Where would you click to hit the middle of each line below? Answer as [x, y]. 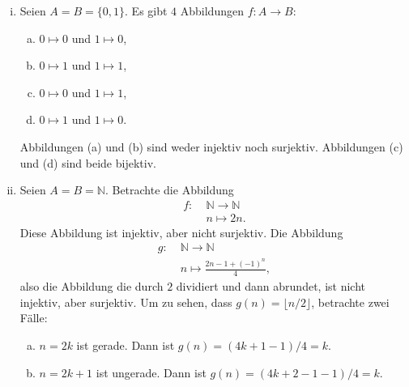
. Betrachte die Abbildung [169, 190]
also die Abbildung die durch [92, 286]
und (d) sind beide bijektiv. [88, 162]
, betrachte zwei [350, 302]
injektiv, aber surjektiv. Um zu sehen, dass [126, 302]
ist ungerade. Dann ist [151, 372]
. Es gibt [146, 11]
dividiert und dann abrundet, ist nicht [271, 286]
